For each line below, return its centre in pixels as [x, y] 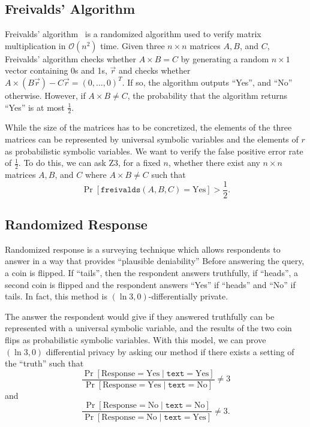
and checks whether [155, 70]
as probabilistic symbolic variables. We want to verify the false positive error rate [154, 151]
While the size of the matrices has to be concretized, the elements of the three [148, 127]
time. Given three [133, 45]
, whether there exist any [214, 163]
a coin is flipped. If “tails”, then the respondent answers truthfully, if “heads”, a [152, 273]
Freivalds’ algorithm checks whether [71, 58]
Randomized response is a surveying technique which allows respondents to [143, 249]
